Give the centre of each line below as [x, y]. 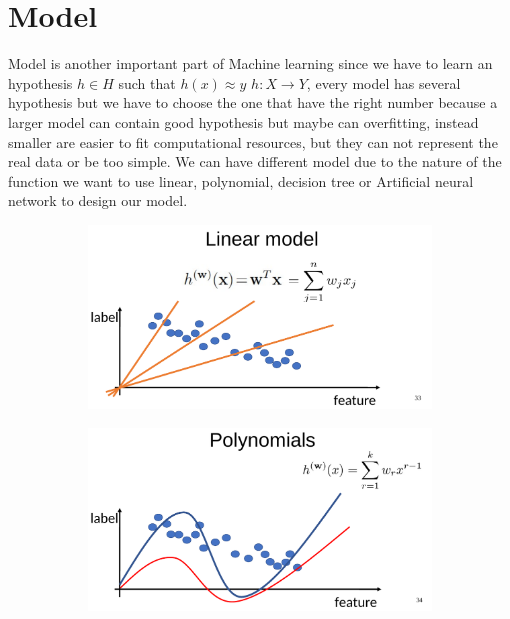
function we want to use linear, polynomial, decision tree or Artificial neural [241, 180]
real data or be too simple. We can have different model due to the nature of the [255, 161]
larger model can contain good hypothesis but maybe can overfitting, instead [243, 121]
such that [147, 82]
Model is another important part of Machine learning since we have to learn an [250, 63]
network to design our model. [98, 200]
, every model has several [383, 82]
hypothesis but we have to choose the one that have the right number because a [253, 102]
